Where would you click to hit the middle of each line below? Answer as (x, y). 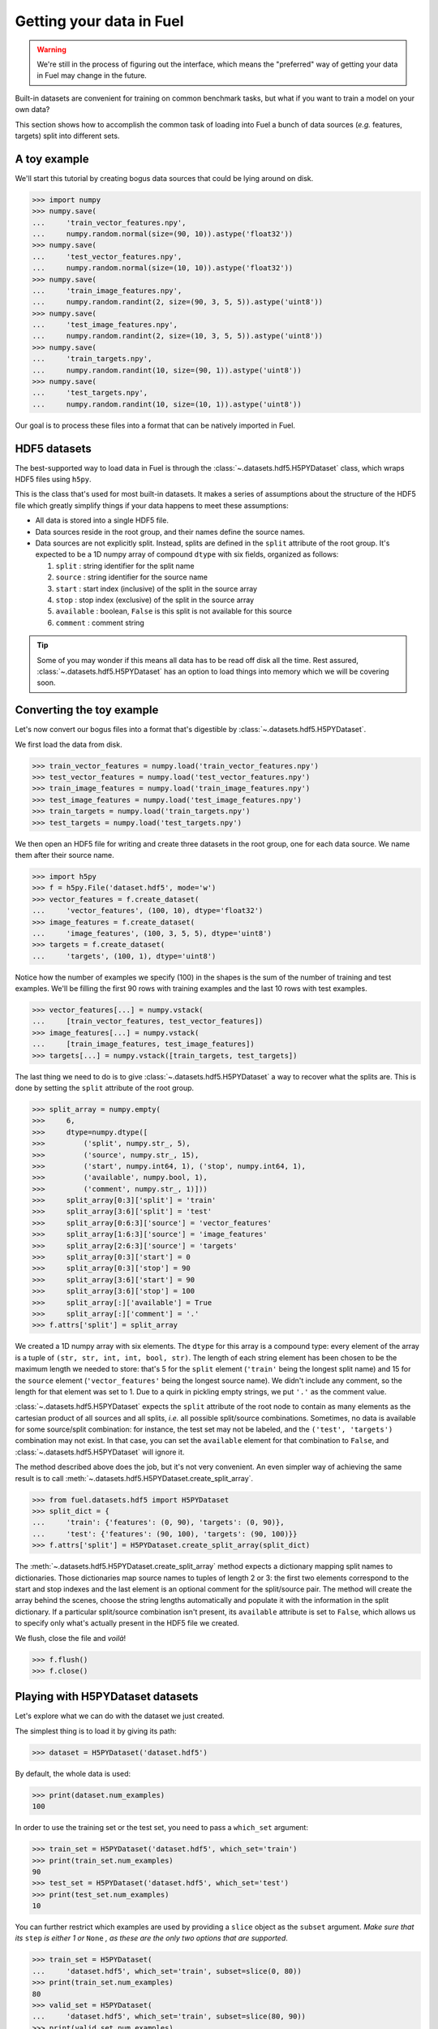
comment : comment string (100, 622)
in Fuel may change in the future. (92, 75)
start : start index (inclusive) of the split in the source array (157, 588)
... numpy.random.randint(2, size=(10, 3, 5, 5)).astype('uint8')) (178, 336)
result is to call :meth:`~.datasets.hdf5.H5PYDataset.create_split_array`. (134, 1478)
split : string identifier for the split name (125, 566)
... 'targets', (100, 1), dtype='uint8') (124, 956)
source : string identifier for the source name (132, 577)
